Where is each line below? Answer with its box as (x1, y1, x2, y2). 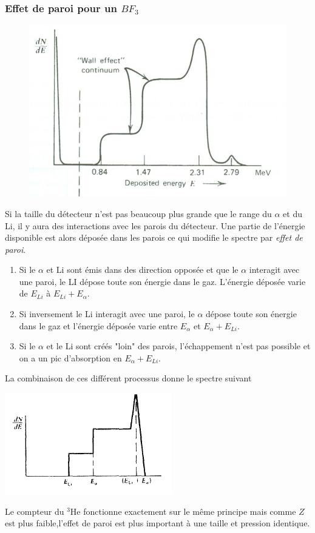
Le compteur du (5, 505, 64, 517)
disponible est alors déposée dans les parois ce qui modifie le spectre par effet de (5, 231, 303, 244)
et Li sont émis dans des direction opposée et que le (46, 263, 239, 276)
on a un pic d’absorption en (19, 351, 122, 364)
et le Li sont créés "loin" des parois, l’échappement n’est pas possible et (46, 340, 311, 352)
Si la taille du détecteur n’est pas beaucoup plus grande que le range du (5, 207, 272, 220)
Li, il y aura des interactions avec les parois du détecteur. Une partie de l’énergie (5, 219, 305, 232)
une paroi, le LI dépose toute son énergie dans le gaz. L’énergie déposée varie (19, 275, 306, 287)
